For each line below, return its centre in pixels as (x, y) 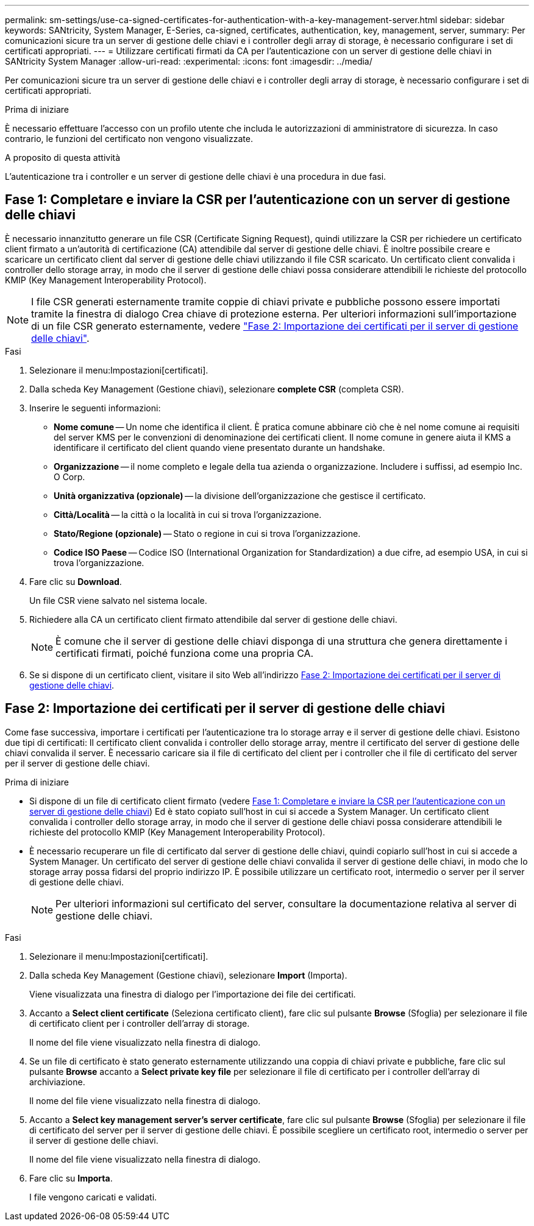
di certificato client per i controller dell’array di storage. (140, 1023)
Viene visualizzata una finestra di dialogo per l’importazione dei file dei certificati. (193, 994)
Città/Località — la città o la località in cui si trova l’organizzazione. (188, 514)
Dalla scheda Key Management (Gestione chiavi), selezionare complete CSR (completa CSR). (217, 389)
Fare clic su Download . (76, 581)
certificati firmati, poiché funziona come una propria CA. (185, 653)
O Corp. (69, 477)
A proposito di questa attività (63, 158)
